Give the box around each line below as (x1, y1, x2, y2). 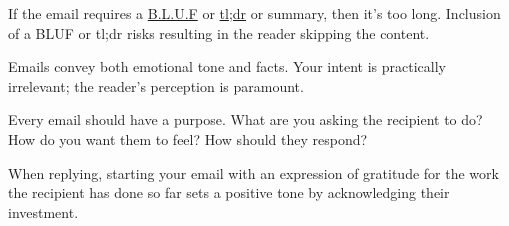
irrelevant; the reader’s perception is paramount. (8, 75, 304, 96)
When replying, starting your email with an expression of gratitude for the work (8, 162, 499, 183)
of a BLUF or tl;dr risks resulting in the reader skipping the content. (8, 22, 430, 43)
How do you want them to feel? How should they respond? (8, 128, 368, 149)
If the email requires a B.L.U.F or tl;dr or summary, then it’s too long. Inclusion (8, 3, 501, 23)
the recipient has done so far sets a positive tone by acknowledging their (8, 182, 450, 203)
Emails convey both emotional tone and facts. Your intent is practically (8, 56, 447, 77)
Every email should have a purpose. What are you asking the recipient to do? (8, 109, 483, 130)
